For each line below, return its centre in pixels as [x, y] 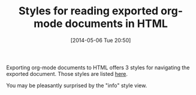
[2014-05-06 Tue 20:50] [101, 40]
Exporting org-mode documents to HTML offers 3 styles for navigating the [98, 68]
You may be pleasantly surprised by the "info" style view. [77, 85]
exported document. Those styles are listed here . [67, 73]
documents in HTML [116, 24]
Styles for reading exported [88, 11]
